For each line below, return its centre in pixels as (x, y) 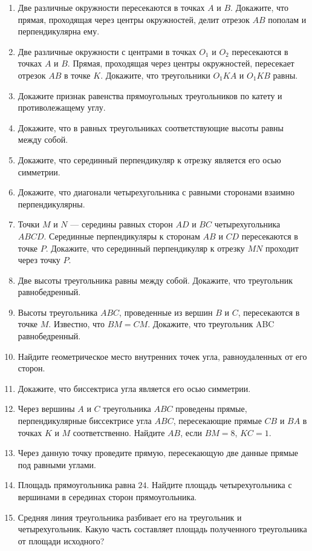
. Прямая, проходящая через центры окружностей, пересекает (181, 63)
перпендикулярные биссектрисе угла (85, 421)
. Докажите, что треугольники (155, 75)
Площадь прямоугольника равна (76, 485)
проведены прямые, (211, 409)
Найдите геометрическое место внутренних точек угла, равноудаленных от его (162, 356)
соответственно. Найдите (119, 432)
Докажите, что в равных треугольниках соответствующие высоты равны (151, 127)
